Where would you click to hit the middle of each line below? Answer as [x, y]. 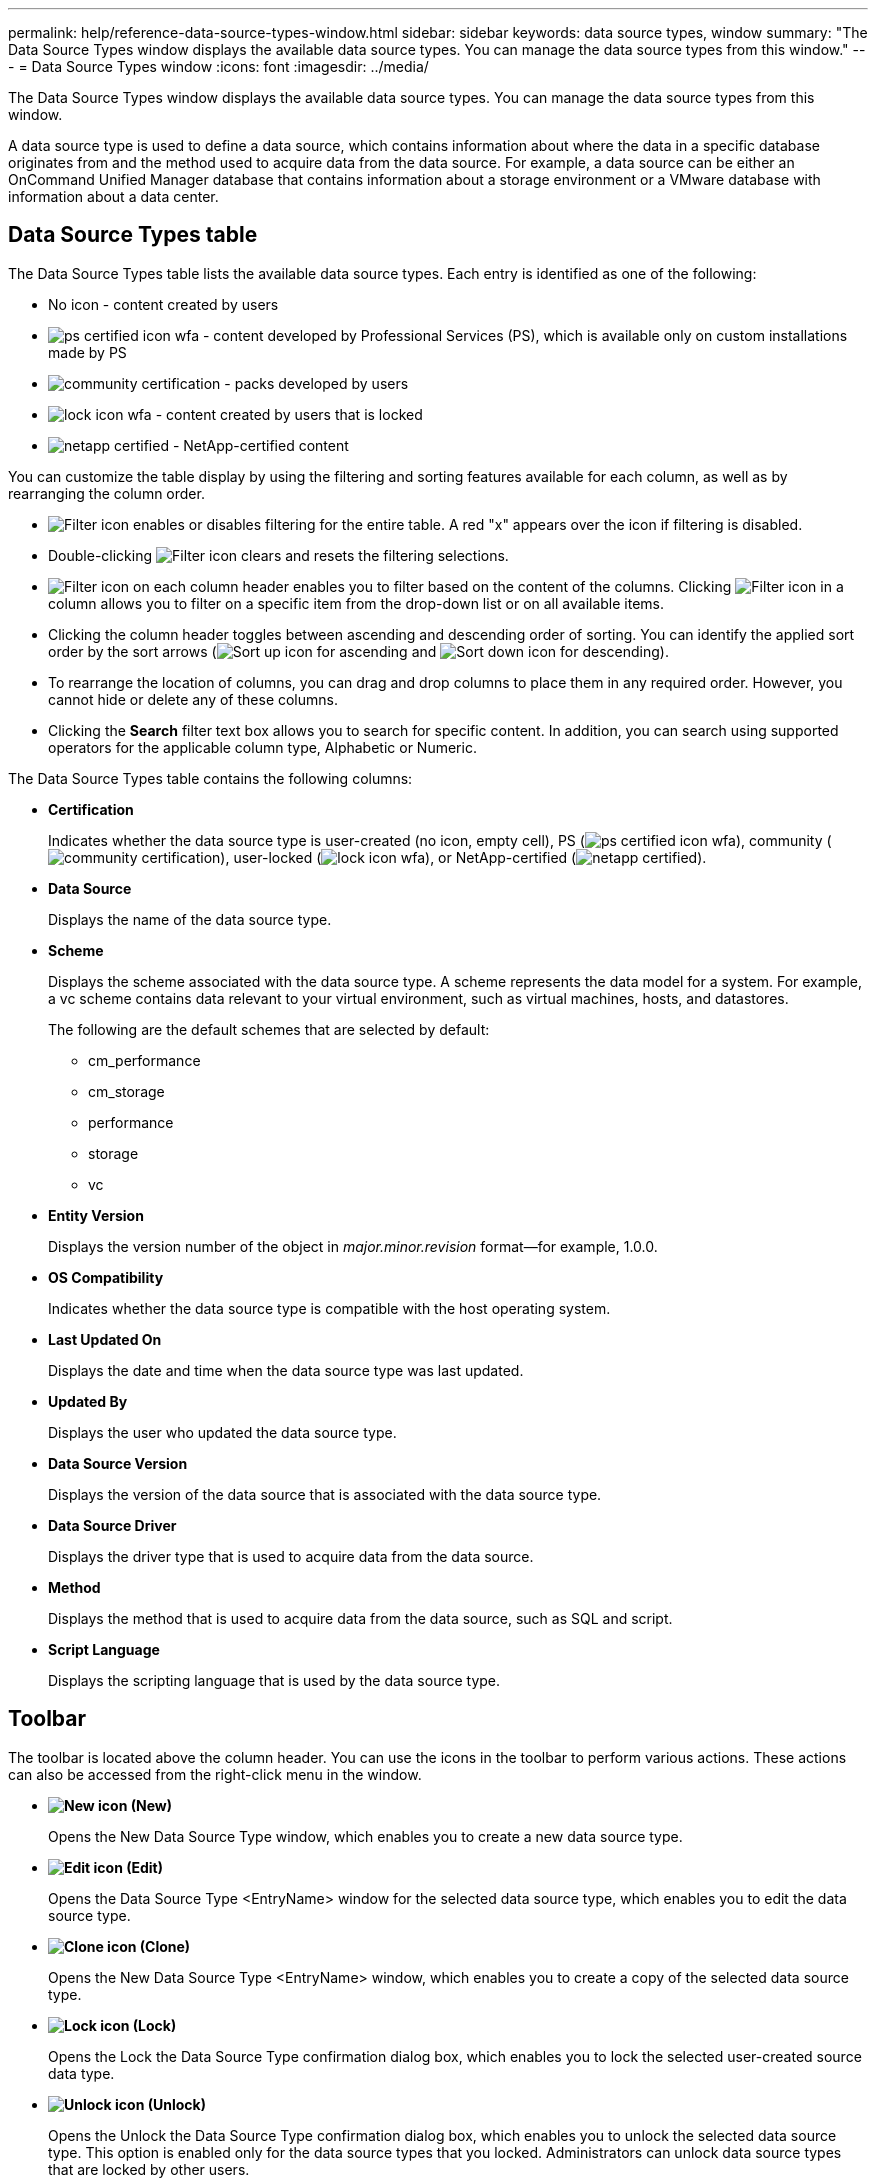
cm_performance [144, 1060]
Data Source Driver [112, 1525]
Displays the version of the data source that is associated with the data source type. [325, 1494]
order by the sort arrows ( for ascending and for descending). [358, 651]
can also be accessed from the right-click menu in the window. [215, 1774]
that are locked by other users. [149, 2169]
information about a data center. [113, 196]
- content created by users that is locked [289, 414]
